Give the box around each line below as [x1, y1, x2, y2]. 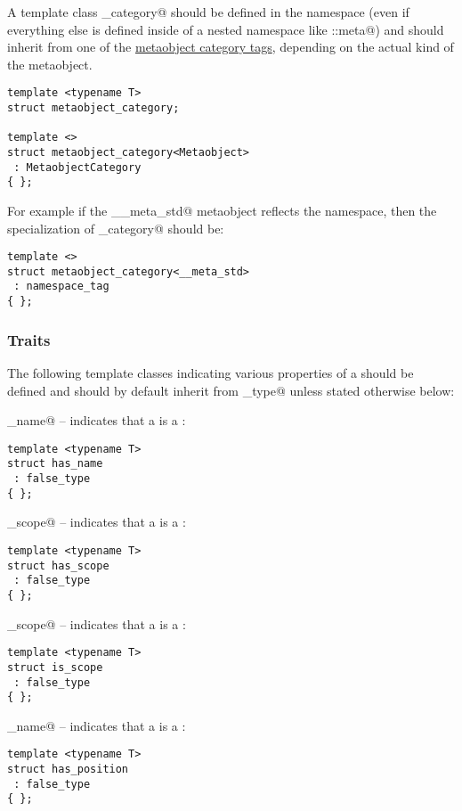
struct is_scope [7, 660, 103, 674]
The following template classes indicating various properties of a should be [7, 364, 414, 381]
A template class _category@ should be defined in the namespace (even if [7, 3, 409, 20]
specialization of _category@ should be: [7, 218, 224, 237]
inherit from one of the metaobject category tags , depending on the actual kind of [7, 37, 454, 56]
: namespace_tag [13, 280, 109, 293]
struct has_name [7, 457, 103, 471]
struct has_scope [7, 559, 109, 572]
